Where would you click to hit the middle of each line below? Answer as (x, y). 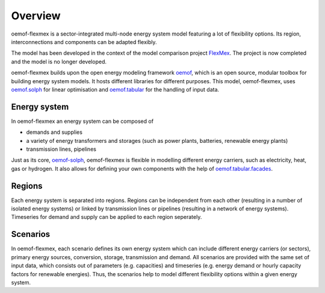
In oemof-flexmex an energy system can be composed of (82, 121)
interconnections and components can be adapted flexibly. (84, 42)
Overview (36, 16)
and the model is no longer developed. (59, 61)
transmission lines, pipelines (61, 149)
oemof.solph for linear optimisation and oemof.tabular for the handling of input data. (115, 89)
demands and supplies (54, 132)
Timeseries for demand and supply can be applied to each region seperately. (107, 217)
